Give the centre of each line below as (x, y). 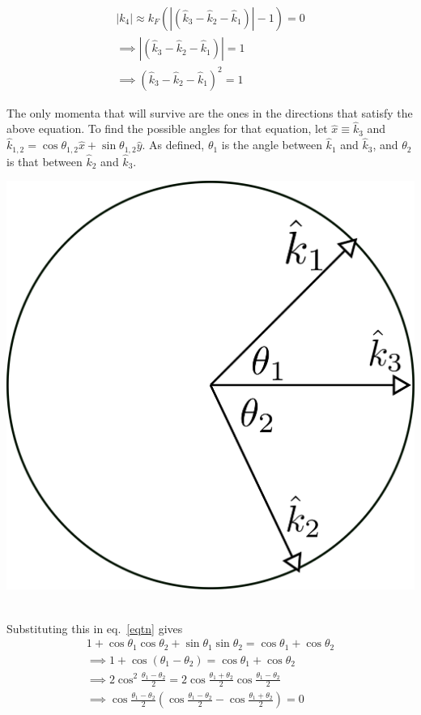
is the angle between (272, 145)
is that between (45, 161)
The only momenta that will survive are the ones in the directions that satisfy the (210, 112)
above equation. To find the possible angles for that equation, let (167, 128)
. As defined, (173, 145)
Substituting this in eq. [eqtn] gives (95, 628)
